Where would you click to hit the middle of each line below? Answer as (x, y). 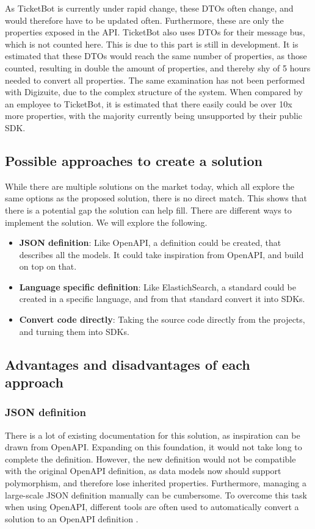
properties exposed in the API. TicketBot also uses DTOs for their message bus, (155, 32)
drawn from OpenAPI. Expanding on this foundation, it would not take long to (154, 447)
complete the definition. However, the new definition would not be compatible (150, 459)
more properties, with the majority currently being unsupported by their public (154, 116)
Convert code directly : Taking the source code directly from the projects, (162, 319)
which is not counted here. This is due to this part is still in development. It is (152, 44)
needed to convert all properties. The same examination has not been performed (155, 80)
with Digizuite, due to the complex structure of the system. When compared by (154, 92)
